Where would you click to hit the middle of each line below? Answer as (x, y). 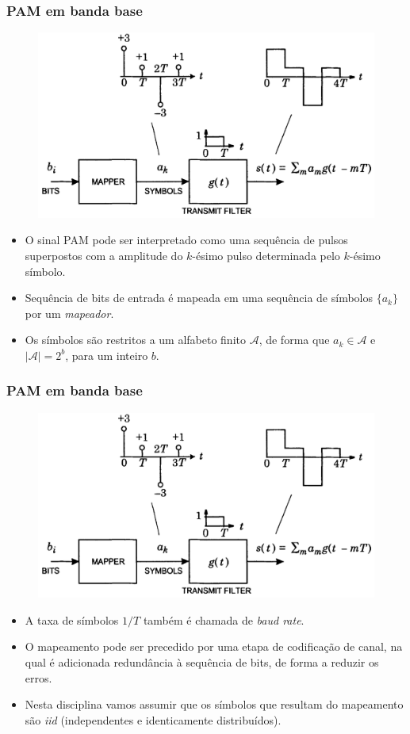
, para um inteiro (107, 355)
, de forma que (294, 340)
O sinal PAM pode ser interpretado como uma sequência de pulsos (186, 240)
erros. (38, 677)
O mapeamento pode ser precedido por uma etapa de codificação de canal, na (214, 646)
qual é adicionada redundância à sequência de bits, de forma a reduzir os (202, 662)
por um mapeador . (69, 313)
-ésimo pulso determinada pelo (266, 255)
